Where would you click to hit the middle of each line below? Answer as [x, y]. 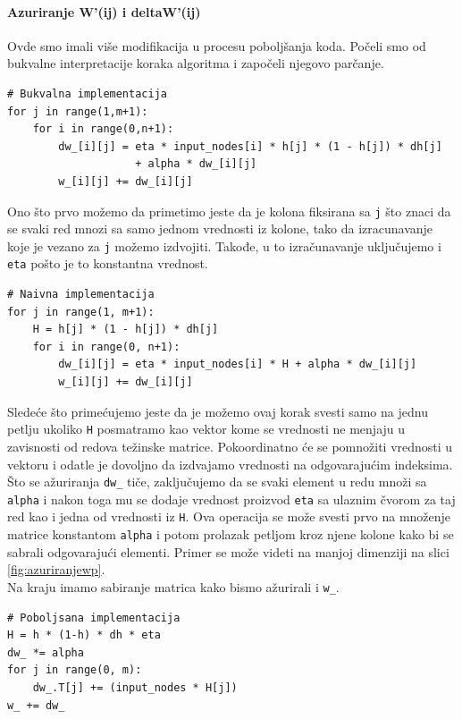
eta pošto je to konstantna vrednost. [108, 263]
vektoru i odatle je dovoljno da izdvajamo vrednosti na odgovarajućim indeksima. [230, 464]
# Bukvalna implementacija [87, 93]
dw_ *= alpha [46, 652]
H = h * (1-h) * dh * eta [84, 635]
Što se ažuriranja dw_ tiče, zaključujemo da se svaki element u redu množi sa [217, 482]
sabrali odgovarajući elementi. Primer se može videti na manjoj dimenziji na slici [228, 551]
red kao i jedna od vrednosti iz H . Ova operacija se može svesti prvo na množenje [229, 516]
